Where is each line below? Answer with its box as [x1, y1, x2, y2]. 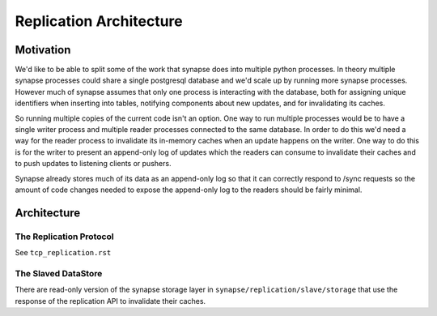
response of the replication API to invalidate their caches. [15, 296, 206, 305]
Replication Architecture [15, 12, 183, 30]
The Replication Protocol [15, 231, 114, 242]
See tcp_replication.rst [15, 248, 112, 258]
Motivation [15, 43, 71, 57]
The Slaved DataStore [15, 267, 103, 279]
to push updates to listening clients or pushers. [15, 159, 172, 169]
